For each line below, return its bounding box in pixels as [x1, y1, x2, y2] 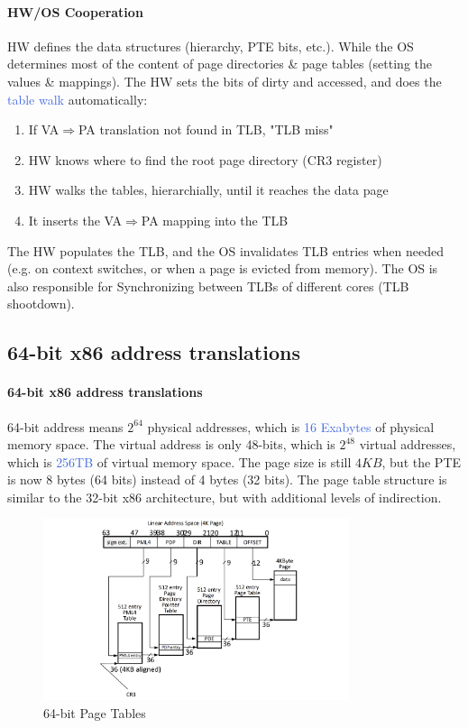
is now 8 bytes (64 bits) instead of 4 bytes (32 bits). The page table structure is [7, 470, 447, 489]
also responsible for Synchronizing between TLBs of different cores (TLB [7, 276, 409, 295]
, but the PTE [381, 452, 462, 471]
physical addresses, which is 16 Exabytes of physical [147, 417, 435, 436]
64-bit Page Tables [43, 703, 146, 722]
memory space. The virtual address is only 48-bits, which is [7, 435, 335, 454]
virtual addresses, [359, 435, 456, 454]
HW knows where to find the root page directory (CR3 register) [28, 150, 382, 169]
